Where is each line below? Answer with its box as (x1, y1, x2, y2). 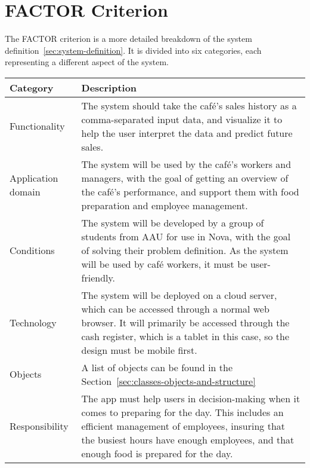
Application (10, 170, 58, 185)
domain (10, 184, 41, 198)
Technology (10, 315, 57, 329)
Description (81, 80, 137, 94)
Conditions (10, 243, 55, 257)
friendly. (81, 270, 116, 285)
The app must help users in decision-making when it (81, 391, 300, 405)
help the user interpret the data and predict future (81, 126, 293, 140)
